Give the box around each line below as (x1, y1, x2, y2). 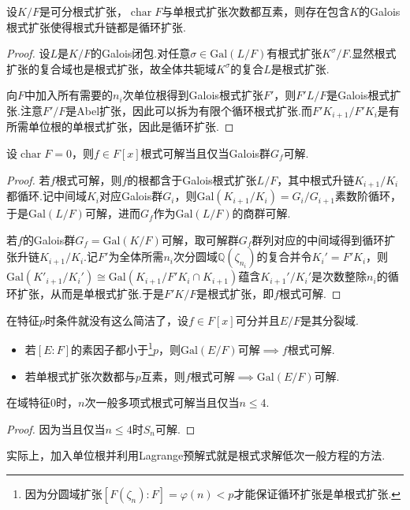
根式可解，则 (55, 171, 122, 188)
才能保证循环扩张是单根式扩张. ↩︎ (233, 486, 401, 502)
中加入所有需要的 (24, 87, 114, 103)
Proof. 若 (6, 171, 50, 188)
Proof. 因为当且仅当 (6, 420, 106, 437)
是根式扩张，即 (196, 285, 274, 302)
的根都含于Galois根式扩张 (127, 171, 257, 188)
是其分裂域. (300, 311, 359, 328)
